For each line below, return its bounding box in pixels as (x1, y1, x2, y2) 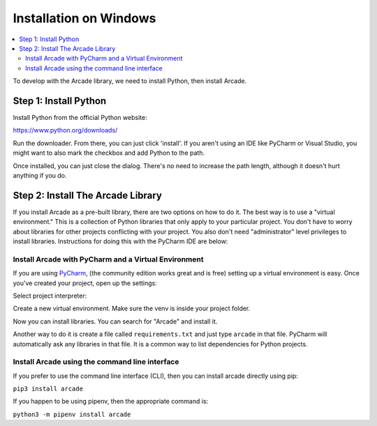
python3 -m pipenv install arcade (13, 410, 131, 418)
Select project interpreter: (13, 291, 87, 300)
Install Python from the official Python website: (13, 114, 147, 122)
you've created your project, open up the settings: (13, 279, 157, 287)
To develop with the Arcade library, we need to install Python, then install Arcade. (13, 77, 247, 85)
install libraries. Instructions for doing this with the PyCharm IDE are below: (13, 237, 228, 245)
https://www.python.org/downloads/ (13, 126, 118, 135)
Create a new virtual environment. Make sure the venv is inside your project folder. (13, 304, 251, 313)
